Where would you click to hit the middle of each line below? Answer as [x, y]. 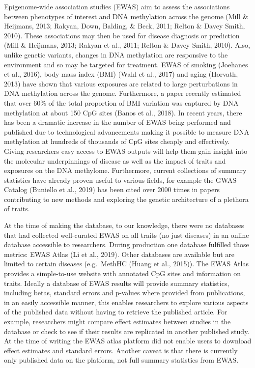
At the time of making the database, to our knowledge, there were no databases [124, 225]
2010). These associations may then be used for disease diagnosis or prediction [122, 35]
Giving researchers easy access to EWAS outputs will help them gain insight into [126, 151]
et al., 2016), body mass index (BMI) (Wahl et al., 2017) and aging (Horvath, [121, 74]
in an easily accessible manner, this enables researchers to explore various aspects [126, 302]
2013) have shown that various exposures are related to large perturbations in [121, 83]
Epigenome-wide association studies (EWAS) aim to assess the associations [117, 6]
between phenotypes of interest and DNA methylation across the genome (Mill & [126, 16]
